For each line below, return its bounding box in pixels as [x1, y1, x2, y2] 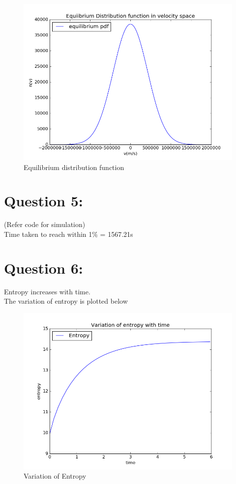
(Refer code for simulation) [4, 219, 86, 229]
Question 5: [4, 191, 83, 211]
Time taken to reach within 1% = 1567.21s [4, 228, 133, 239]
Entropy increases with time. [4, 286, 90, 296]
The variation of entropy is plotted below [4, 296, 128, 306]
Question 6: [4, 257, 83, 278]
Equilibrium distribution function [24, 162, 124, 172]
